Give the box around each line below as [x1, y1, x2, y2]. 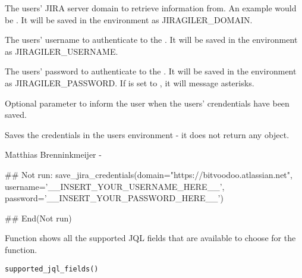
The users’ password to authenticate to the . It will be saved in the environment [5, 65, 297, 77]
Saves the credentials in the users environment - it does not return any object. [5, 128, 290, 140]
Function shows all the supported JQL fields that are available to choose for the [5, 232, 296, 244]
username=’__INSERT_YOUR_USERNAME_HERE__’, [5, 180, 225, 192]
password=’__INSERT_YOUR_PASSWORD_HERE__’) [5, 192, 224, 204]
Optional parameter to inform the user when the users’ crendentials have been [5, 96, 290, 109]
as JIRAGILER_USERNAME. [5, 45, 118, 57]
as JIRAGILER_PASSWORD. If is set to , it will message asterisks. [5, 76, 254, 89]
